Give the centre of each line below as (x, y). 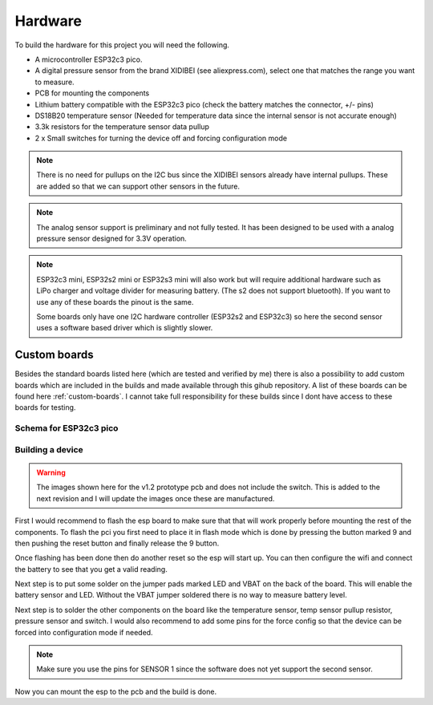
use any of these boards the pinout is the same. (115, 302)
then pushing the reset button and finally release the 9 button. (117, 543)
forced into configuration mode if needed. (84, 632)
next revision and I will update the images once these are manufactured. (156, 498)
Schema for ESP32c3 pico (67, 428)
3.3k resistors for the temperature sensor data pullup (122, 127)
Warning (51, 472)
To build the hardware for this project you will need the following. (122, 45)
